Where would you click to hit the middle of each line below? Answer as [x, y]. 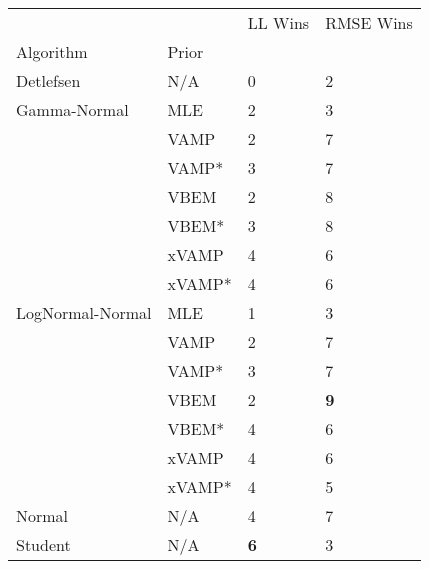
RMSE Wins [369, 22]
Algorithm [52, 51]
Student [43, 544]
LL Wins [278, 22]
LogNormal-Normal [84, 312]
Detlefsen [48, 80]
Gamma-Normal [72, 109]
